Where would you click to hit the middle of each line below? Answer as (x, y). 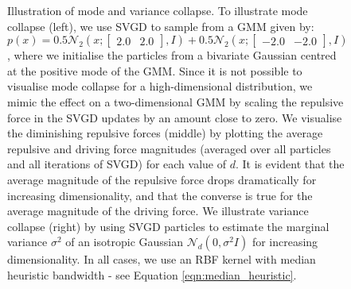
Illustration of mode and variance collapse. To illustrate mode (158, 10)
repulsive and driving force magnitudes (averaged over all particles (169, 148)
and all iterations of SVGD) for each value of (117, 164)
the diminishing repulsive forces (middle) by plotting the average (165, 133)
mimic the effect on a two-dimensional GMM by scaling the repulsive (175, 101)
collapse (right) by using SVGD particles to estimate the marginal (168, 226)
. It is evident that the (290, 164)
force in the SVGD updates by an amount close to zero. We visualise (175, 117)
